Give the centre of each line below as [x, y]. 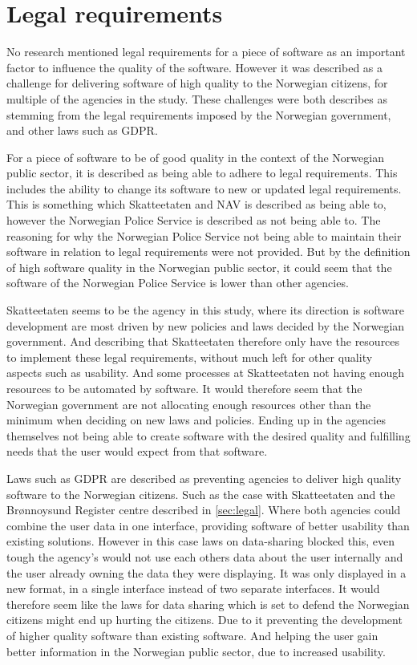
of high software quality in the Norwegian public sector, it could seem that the [199, 267]
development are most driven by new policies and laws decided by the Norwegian [206, 325]
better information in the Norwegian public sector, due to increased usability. [196, 651]
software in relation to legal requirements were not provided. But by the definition [208, 251]
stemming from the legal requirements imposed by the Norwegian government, [199, 114]
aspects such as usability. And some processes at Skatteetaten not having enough [206, 373]
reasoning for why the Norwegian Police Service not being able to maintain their [204, 235]
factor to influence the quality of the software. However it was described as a [195, 67]
